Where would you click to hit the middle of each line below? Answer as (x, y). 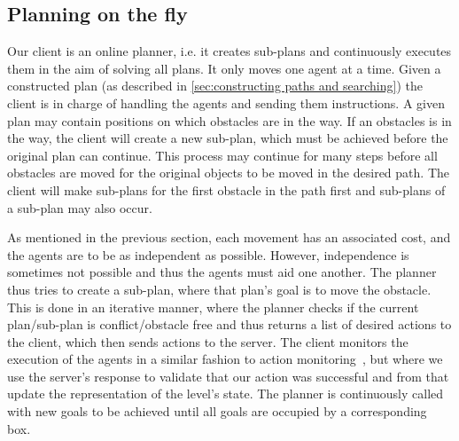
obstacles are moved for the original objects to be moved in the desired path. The (228, 173)
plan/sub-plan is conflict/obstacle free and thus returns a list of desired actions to (229, 324)
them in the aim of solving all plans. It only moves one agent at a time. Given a (224, 68)
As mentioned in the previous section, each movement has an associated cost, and (229, 237)
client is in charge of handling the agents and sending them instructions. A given (226, 102)
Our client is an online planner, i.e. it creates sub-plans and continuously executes (229, 51)
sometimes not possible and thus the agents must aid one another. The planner (222, 272)
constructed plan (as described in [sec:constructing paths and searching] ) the (215, 86)
